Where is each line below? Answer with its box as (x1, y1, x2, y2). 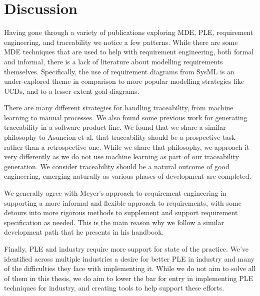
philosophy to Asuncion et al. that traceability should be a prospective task (4, 132, 235, 142)
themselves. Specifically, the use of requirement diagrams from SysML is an (4, 66, 234, 76)
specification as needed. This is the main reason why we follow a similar (4, 217, 224, 227)
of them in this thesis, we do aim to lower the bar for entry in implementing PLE (4, 273, 253, 283)
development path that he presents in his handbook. (4, 227, 164, 237)
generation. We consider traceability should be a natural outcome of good (4, 161, 229, 171)
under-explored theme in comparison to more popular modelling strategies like (4, 76, 244, 86)
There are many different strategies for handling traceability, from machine (4, 102, 233, 113)
